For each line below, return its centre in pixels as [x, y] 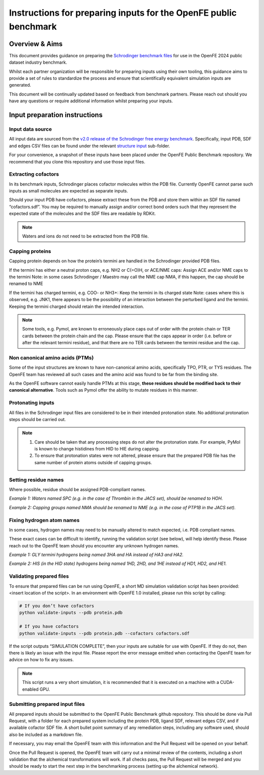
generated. [20, 85]
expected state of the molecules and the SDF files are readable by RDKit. [82, 213]
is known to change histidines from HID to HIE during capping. [97, 449]
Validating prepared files [39, 576]
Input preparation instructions [56, 115]
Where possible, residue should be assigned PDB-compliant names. [77, 489]
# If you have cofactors [49, 626]
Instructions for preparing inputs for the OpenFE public [123, 13]
